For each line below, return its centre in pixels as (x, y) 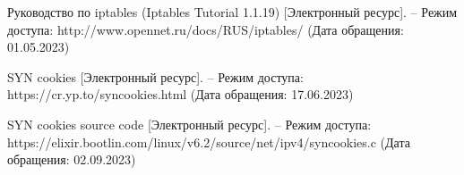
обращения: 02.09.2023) (72, 159)
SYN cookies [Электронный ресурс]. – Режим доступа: (155, 76)
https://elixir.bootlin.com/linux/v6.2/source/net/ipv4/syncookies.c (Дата (209, 142)
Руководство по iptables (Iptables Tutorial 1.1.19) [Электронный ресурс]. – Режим (232, 12)
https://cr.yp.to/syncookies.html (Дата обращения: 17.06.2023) (180, 94)
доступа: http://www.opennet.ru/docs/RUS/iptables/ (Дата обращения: (206, 29)
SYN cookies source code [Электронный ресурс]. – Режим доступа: (189, 124)
